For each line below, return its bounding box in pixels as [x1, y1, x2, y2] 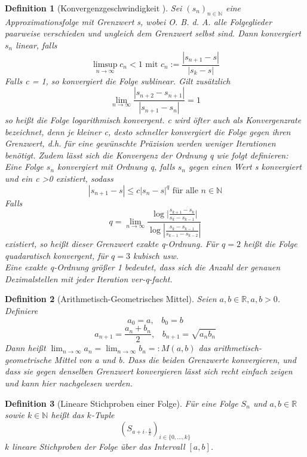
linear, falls [16, 38, 57, 51]
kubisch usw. [133, 249, 179, 261]
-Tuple [91, 409, 115, 421]
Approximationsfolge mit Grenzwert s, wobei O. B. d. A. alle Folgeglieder [5, 15, 272, 28]
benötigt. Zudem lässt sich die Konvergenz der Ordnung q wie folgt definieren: [5, 148, 288, 161]
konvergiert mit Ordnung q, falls [57, 160, 175, 173]
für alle [172, 186, 198, 195]
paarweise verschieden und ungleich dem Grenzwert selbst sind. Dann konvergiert [5, 27, 301, 39]
